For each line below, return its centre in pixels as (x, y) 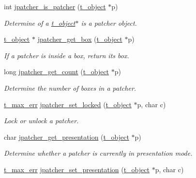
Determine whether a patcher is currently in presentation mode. (98, 153)
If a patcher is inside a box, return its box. (67, 55)
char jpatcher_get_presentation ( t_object (67, 137)
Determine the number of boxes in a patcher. (70, 88)
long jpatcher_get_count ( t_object (57, 72)
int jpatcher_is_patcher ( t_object (55, 6)
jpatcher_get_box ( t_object (80, 39)
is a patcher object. (109, 23)
